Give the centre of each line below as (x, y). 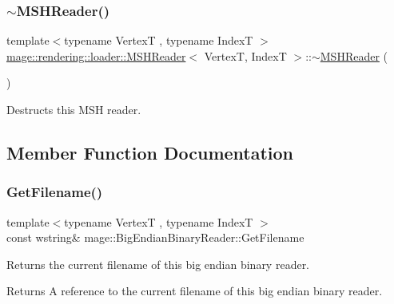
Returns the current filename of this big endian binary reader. (158, 264)
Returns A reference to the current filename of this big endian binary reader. (195, 291)
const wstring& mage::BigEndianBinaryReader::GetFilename (155, 237)
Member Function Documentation (150, 152)
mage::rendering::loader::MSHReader (96, 55)
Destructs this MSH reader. (74, 109)
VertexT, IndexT (245, 55)
